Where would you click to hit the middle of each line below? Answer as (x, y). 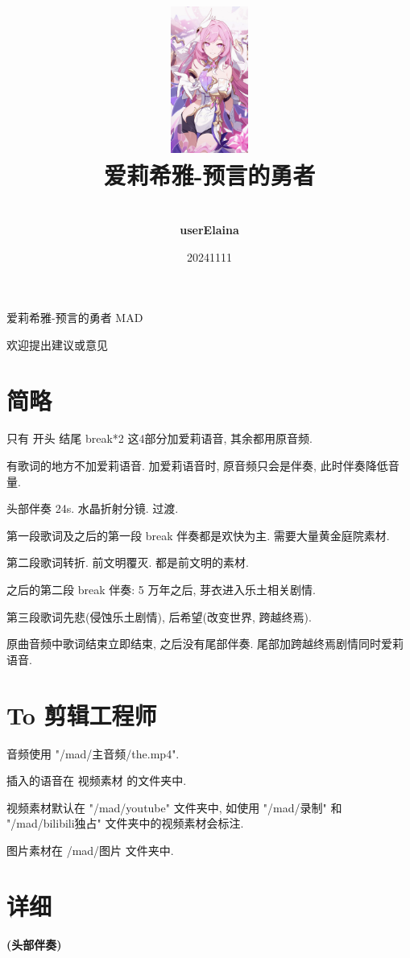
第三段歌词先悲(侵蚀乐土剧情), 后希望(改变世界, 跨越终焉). (159, 616)
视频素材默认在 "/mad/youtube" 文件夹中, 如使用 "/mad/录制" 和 (174, 807)
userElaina (209, 229)
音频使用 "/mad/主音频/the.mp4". (93, 753)
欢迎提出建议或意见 (57, 344)
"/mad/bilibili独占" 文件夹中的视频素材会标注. (125, 823)
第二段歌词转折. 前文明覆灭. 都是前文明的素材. (128, 562)
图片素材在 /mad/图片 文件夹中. (90, 850)
